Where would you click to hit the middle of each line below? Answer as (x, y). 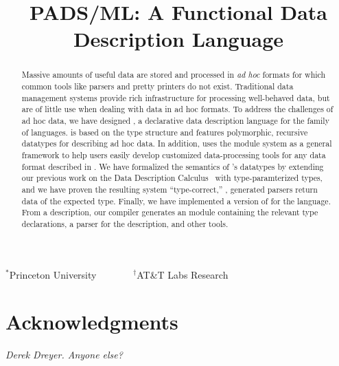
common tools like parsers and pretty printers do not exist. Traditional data (157, 86)
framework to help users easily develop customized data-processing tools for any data (174, 154)
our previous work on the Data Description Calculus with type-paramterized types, (172, 178)
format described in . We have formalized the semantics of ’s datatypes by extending (173, 166)
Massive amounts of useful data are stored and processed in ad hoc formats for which (174, 75)
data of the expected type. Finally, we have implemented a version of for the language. (176, 201)
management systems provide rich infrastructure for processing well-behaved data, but (176, 97)
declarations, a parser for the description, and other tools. (125, 223)
